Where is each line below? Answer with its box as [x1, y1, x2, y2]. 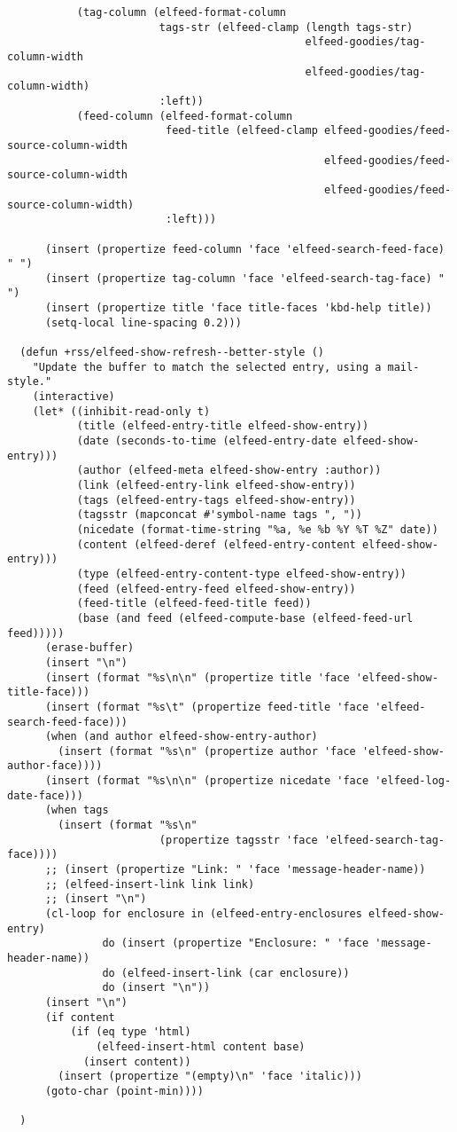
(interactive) [32, 390, 115, 404]
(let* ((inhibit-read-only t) [32, 405, 211, 418]
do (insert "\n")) [102, 981, 211, 994]
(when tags [44, 804, 109, 817]
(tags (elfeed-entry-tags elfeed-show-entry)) [76, 493, 356, 507]
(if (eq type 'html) [70, 1026, 191, 1039]
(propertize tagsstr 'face [159, 833, 318, 846]
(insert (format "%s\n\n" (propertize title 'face [44, 671, 350, 684]
